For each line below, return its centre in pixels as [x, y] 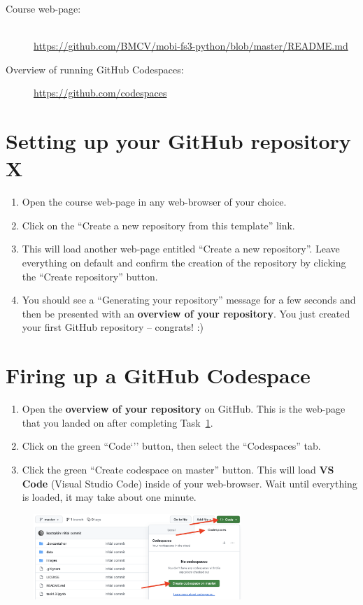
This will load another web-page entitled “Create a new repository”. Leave [181, 249]
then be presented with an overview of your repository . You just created [186, 313]
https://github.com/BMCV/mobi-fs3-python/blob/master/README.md [191, 46]
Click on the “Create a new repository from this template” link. [158, 225]
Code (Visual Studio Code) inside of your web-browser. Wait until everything [190, 483]
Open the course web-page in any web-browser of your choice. [154, 202]
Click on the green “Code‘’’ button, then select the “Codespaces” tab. [171, 446]
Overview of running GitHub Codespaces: [95, 69]
